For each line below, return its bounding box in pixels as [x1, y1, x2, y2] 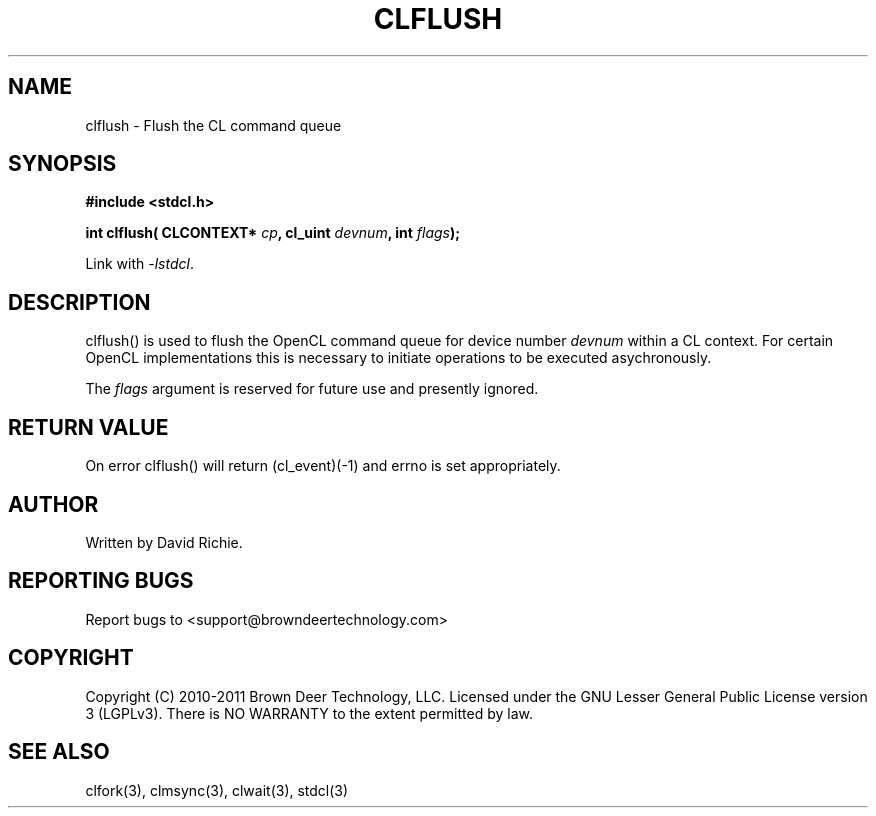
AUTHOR [8, 491, 99, 517]
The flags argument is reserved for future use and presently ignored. [85, 380, 539, 398]
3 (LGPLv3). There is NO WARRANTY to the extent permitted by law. [85, 704, 533, 722]
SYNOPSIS [8, 151, 117, 177]
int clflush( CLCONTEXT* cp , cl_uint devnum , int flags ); [85, 224, 461, 242]
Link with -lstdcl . [85, 255, 194, 273]
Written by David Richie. [85, 533, 243, 551]
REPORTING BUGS [8, 568, 194, 594]
